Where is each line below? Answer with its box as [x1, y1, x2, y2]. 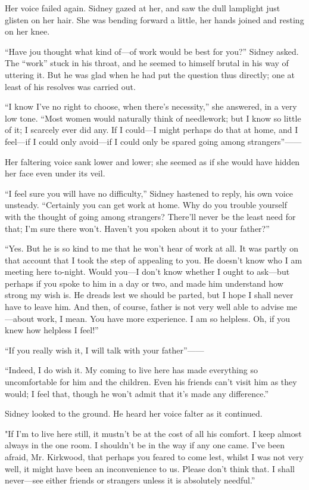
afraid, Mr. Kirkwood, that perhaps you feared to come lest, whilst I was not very [5, 451, 304, 463]
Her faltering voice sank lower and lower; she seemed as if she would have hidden [5, 155, 300, 168]
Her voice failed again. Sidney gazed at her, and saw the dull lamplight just [5, 2, 280, 14]
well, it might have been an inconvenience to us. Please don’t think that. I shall [5, 462, 295, 475]
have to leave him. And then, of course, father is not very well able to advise [5, 300, 284, 313]
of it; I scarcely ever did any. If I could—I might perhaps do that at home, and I [5, 123, 298, 136]
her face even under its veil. [5, 167, 105, 179]
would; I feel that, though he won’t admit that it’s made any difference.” [5, 387, 269, 399]
